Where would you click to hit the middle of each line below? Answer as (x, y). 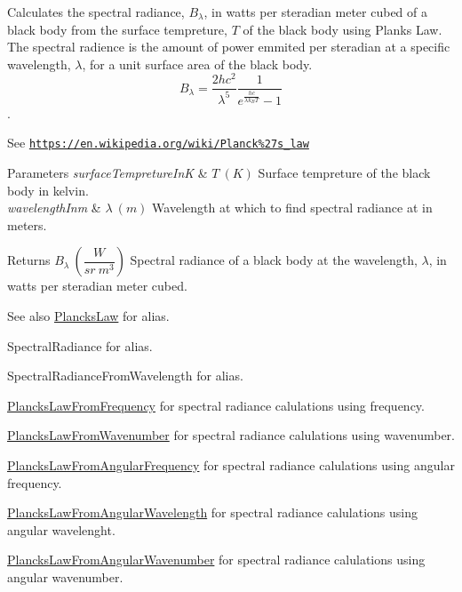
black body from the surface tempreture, (117, 29)
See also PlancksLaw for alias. (88, 316)
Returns (29, 260)
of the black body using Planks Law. (343, 29)
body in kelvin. (48, 190)
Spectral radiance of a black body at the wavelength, (274, 260)
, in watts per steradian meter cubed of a (316, 12)
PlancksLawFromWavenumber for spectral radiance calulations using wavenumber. (231, 435)
